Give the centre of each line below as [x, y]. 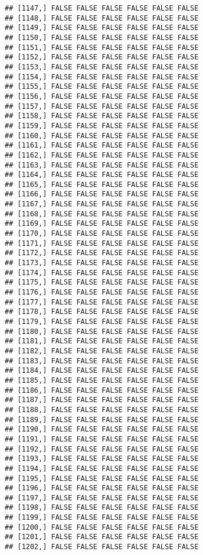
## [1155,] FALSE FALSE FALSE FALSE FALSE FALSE [102, 87]
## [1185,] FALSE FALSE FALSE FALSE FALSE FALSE [102, 380]
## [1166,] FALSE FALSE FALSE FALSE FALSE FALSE [102, 194]
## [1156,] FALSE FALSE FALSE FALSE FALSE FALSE [102, 96]
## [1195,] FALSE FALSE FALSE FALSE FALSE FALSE [102, 478]
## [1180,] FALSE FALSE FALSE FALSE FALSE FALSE [102, 331]
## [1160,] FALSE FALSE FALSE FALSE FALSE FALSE [102, 136]
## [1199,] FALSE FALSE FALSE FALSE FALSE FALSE [102, 518]
